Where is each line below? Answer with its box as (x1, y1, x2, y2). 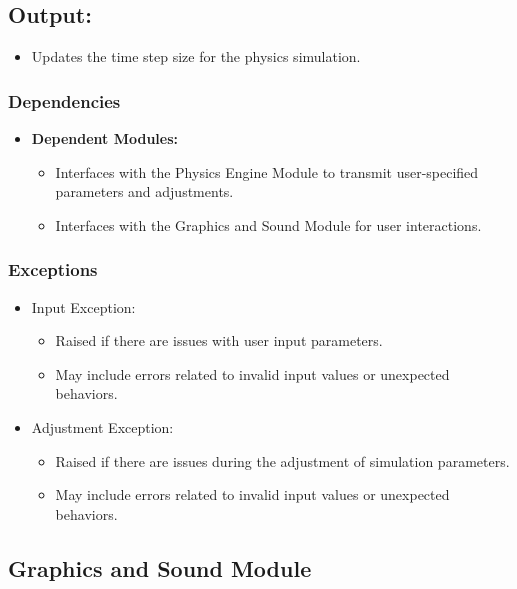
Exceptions (8, 257, 98, 282)
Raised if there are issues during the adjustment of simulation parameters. (55, 450, 510, 471)
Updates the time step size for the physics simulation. (31, 46, 361, 67)
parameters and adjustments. (55, 181, 234, 202)
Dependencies (8, 88, 121, 113)
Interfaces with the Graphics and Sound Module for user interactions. (55, 214, 482, 235)
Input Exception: (31, 296, 136, 317)
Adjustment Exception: (31, 416, 174, 437)
